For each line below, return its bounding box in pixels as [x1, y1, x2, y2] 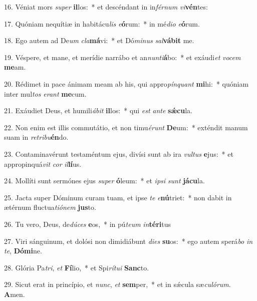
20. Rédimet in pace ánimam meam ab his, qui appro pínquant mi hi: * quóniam [4, 78, 249, 89]
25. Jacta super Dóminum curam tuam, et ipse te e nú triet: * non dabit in [4, 192, 232, 202]
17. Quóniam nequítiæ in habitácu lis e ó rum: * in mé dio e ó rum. [4, 18, 200, 29]
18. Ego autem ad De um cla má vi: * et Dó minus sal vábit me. [4, 35, 194, 46]
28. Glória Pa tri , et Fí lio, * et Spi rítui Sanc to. [4, 262, 149, 272]
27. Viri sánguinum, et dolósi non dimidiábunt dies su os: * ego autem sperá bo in [4, 235, 253, 246]
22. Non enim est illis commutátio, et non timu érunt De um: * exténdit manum [4, 122, 248, 132]
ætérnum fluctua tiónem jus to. [4, 202, 96, 212]
